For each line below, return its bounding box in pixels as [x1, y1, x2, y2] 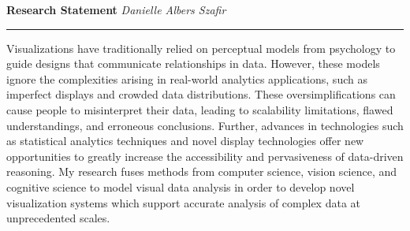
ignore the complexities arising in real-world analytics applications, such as [6, 70, 367, 87]
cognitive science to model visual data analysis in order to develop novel [6, 178, 355, 195]
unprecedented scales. [6, 210, 110, 226]
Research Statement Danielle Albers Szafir [6, 2, 226, 17]
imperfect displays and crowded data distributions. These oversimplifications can [6, 86, 396, 102]
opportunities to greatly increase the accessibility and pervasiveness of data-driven [6, 147, 404, 164]
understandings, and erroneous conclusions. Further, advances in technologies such [6, 117, 404, 133]
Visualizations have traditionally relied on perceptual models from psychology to [6, 39, 396, 56]
